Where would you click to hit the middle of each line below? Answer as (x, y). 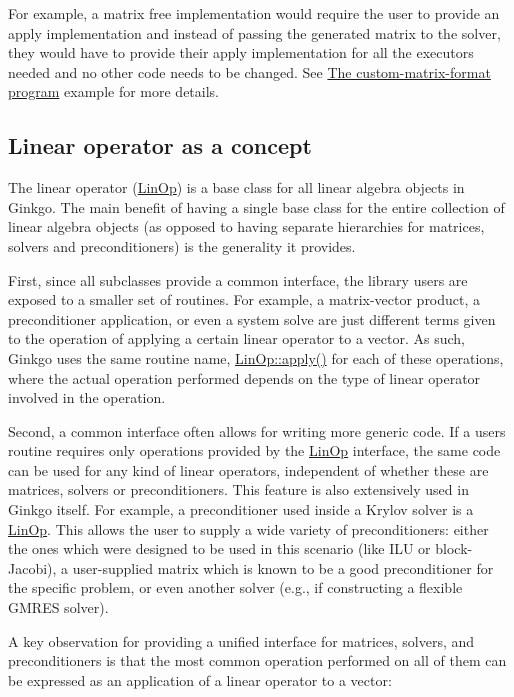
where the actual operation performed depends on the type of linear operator (244, 377)
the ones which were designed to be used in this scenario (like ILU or (219, 548)
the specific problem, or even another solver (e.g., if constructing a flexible (235, 587)
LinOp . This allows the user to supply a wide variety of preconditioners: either (248, 528)
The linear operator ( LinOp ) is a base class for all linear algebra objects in (236, 187)
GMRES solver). (58, 607)
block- (454, 548)
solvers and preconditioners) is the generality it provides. (182, 245)
